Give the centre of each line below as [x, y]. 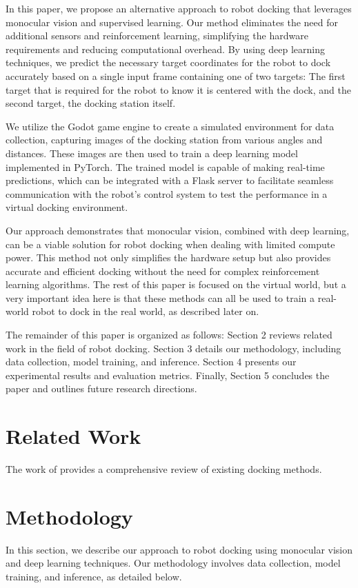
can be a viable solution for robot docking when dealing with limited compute [170, 244]
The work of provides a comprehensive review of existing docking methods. [164, 469]
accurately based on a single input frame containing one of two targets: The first [176, 75]
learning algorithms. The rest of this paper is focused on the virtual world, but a [176, 284]
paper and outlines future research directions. [101, 388]
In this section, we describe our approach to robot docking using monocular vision [179, 549]
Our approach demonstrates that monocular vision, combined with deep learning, [178, 230]
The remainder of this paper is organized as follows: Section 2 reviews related [169, 335]
